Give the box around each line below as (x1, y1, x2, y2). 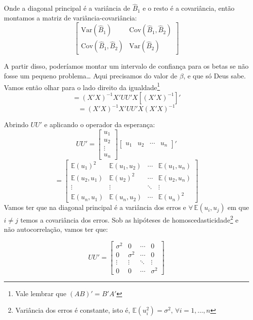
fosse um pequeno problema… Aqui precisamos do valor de (4, 71, 178, 81)
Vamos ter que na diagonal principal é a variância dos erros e (4, 202, 186, 212)
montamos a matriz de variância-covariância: (4, 12, 137, 22)
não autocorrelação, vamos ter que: (4, 224, 108, 234)
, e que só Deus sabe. (183, 71, 246, 81)
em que (227, 202, 249, 212)
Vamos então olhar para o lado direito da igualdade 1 (4, 80, 160, 92)
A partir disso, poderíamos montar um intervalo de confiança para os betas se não (4, 61, 249, 71)
